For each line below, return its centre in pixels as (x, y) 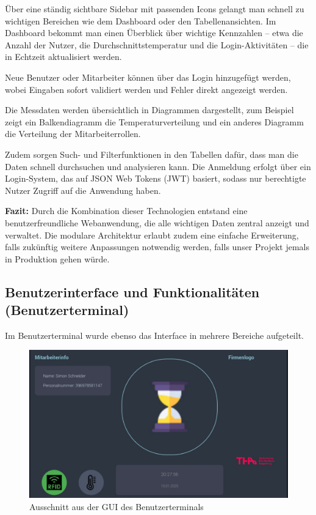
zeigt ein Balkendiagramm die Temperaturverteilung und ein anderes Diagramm (154, 121)
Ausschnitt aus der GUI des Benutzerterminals (117, 506)
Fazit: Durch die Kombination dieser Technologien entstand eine (126, 211)
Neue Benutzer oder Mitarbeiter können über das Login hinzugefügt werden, (148, 77)
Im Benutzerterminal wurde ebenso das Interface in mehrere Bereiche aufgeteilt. (154, 335)
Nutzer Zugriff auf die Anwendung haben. (83, 190)
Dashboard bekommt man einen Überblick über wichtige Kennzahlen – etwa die (154, 33)
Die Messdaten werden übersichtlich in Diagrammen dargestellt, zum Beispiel (149, 110)
